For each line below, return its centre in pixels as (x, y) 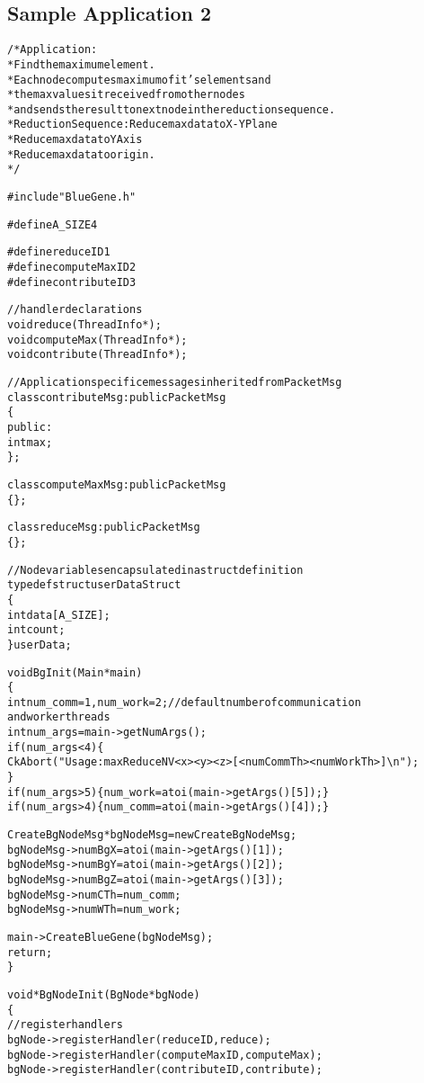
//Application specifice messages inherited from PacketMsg (175, 383)
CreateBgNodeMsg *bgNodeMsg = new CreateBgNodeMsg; (152, 835)
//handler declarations (75, 310)
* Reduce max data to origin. (81, 154)
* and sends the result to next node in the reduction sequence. (172, 109)
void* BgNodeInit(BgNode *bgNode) (104, 994)
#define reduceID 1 (59, 252)
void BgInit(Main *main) (75, 672)
